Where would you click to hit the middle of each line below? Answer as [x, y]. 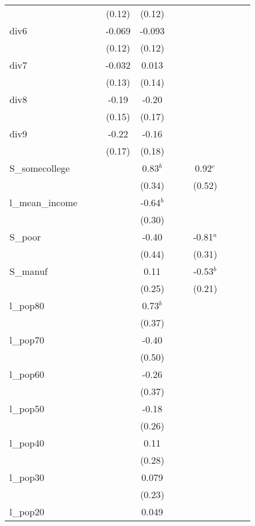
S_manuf [29, 271]
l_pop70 [27, 340]
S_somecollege [40, 168]
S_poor [25, 237]
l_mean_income [43, 202]
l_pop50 [27, 408]
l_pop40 [27, 443]
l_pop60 [27, 374]
